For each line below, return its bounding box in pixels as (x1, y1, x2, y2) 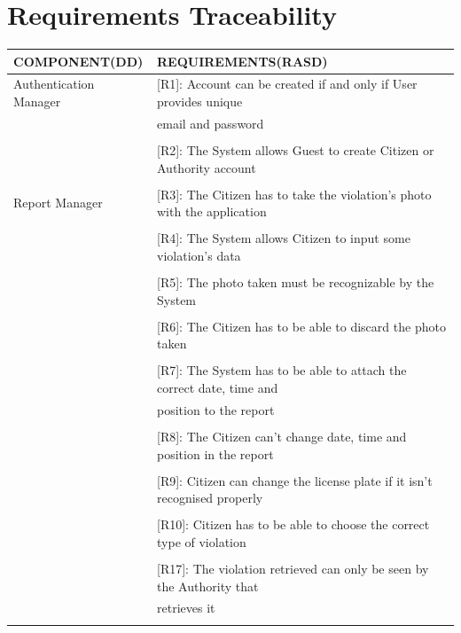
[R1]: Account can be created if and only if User (157, 74, 418, 93)
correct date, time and (157, 379, 278, 397)
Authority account (157, 158, 256, 176)
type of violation (157, 532, 246, 551)
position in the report (157, 444, 274, 463)
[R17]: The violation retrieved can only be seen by (157, 559, 429, 578)
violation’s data (157, 246, 241, 264)
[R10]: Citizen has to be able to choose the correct (157, 515, 430, 534)
